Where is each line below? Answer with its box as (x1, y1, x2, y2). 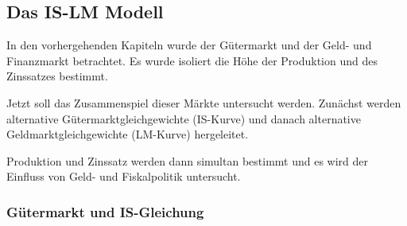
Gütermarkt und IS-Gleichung (6, 201, 204, 221)
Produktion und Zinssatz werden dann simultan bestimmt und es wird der (6, 152, 368, 169)
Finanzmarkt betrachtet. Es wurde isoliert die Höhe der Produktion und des (6, 52, 378, 68)
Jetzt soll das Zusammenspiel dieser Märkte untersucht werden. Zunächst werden (6, 94, 401, 111)
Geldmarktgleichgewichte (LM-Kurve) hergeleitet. (6, 126, 249, 142)
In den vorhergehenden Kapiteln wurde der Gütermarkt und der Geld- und (6, 37, 372, 53)
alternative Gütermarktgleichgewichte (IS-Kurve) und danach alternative (6, 110, 361, 127)
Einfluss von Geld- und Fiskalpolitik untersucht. (6, 168, 241, 185)
